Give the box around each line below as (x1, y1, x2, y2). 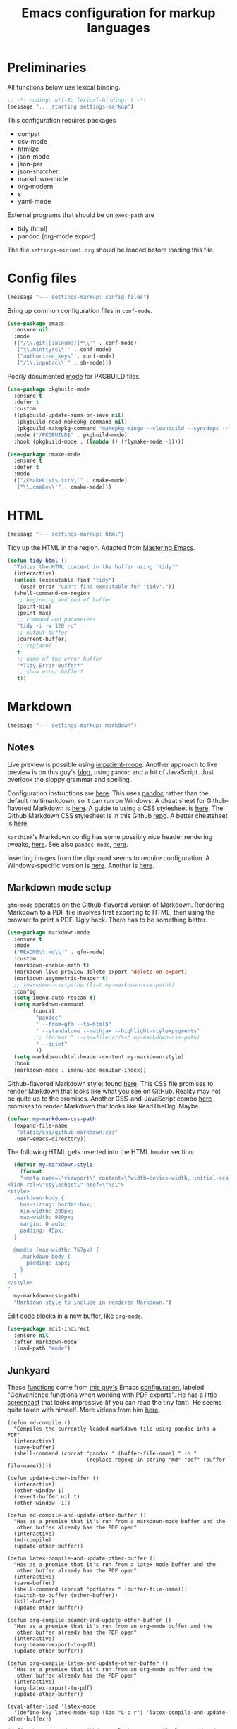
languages (87, 20, 150, 36)
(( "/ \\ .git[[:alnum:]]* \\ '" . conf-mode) (13, 340, 138, 347)
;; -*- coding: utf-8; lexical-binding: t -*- (7, 97, 147, 104)
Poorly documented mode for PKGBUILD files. (7, 372, 141, 380)
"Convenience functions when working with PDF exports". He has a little (7, 1391, 217, 1399)
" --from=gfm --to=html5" (35, 1020, 112, 1027)
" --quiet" (35, 1040, 68, 1048)
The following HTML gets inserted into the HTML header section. (7, 1148, 195, 1156)
